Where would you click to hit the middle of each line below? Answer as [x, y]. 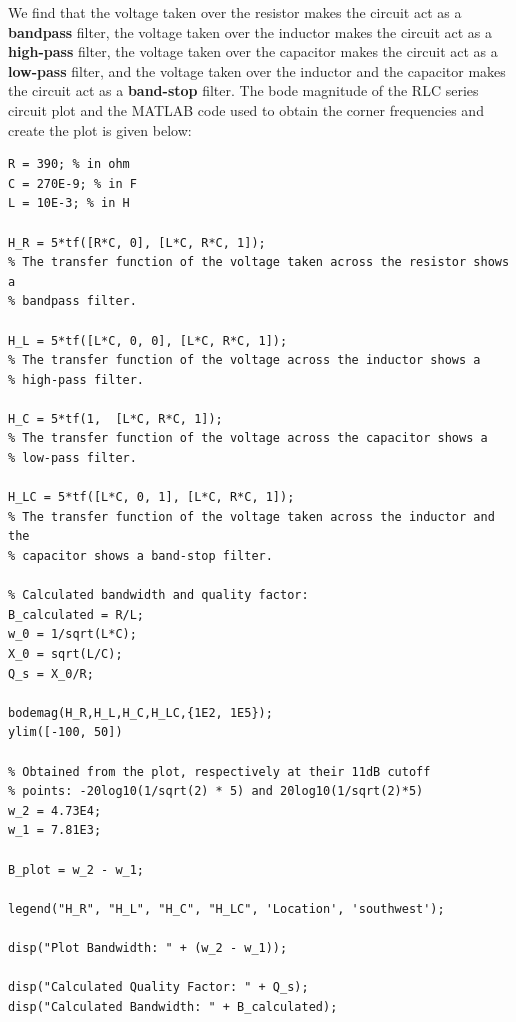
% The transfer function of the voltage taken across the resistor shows [259, 262]
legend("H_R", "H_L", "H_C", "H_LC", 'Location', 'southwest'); [226, 908]
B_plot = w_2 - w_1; [76, 869]
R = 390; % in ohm [69, 164]
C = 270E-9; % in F [72, 183]
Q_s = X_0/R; [51, 673]
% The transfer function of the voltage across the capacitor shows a [248, 438]
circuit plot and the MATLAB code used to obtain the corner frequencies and [246, 109]
